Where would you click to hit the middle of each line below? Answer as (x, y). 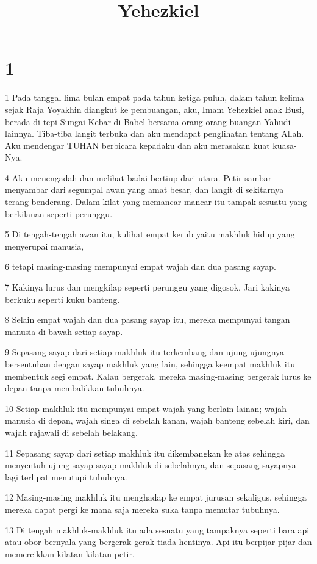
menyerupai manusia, (45, 246)
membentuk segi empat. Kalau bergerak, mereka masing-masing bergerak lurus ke (158, 376)
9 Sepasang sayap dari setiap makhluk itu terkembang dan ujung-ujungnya (145, 352)
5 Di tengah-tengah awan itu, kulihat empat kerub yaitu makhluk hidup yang (150, 234)
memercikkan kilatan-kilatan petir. (70, 553)
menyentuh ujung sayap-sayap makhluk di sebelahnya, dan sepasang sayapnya (151, 465)
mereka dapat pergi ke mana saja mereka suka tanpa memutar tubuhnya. (142, 509)
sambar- (259, 177)
